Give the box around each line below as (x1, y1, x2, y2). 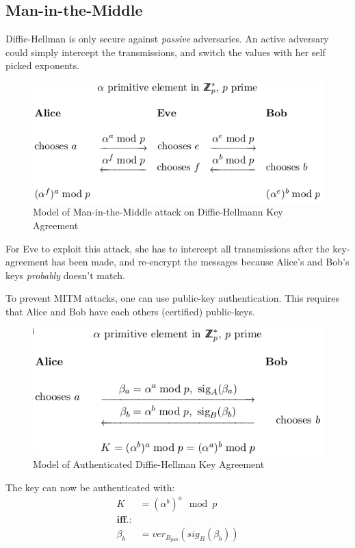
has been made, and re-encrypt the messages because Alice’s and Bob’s (51, 255, 350, 269)
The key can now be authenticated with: (5, 480, 175, 494)
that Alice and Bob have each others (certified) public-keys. (5, 304, 255, 319)
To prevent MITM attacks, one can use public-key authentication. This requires (5, 291, 340, 305)
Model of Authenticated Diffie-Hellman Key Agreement (33, 457, 265, 471)
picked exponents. (5, 58, 80, 73)
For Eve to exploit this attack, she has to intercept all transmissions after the (5, 241, 330, 255)
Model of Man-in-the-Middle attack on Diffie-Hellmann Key (33, 205, 283, 219)
